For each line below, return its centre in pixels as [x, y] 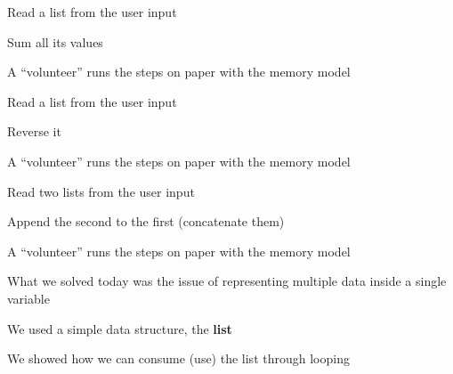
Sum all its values [55, 41]
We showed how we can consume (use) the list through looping [178, 358]
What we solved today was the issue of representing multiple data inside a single [227, 281]
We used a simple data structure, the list [120, 328]
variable [28, 298]
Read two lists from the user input [101, 191]
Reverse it [34, 131]
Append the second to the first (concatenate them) [146, 221]
